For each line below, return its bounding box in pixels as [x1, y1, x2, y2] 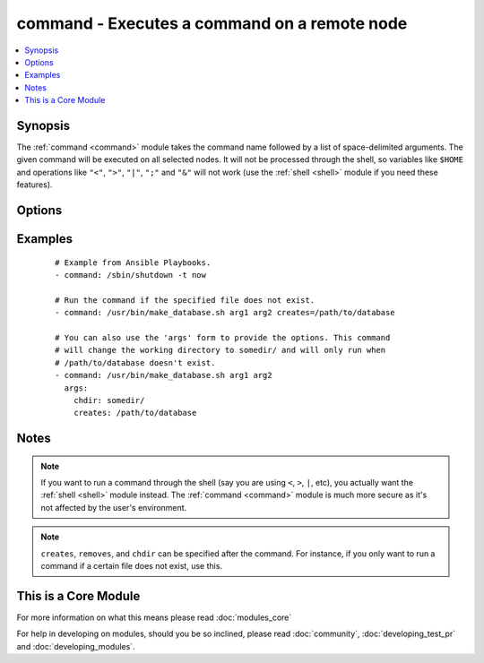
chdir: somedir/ [73, 395, 145, 405]
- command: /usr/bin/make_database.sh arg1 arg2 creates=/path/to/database [55, 307, 395, 318]
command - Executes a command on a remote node [16, 13, 408, 33]
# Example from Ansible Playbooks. [55, 257, 212, 268]
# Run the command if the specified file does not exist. [55, 295, 315, 305]
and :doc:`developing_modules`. [16, 641, 135, 651]
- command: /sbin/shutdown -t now [55, 270, 206, 280]
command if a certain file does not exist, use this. [40, 561, 223, 572]
